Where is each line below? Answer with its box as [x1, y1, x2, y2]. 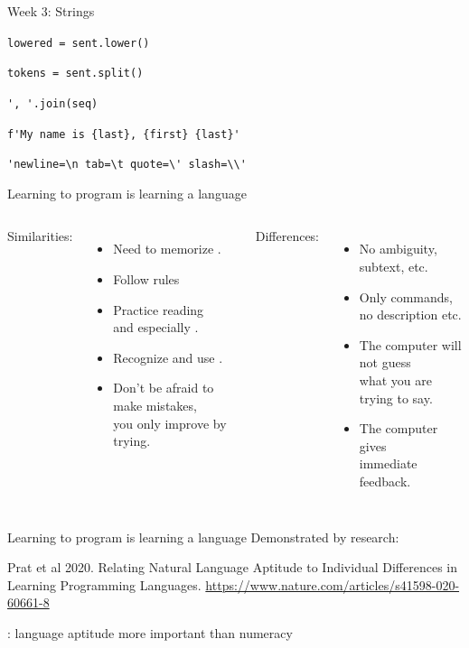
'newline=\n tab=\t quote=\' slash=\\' [7, 158, 247, 171]
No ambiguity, [359, 239, 437, 258]
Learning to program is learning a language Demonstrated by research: [7, 527, 399, 546]
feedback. [359, 472, 411, 490]
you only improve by [113, 413, 227, 432]
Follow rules [113, 270, 180, 289]
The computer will [359, 335, 462, 354]
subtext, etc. [359, 257, 428, 276]
